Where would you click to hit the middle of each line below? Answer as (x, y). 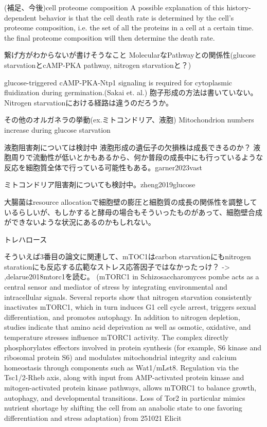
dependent (21, 17)
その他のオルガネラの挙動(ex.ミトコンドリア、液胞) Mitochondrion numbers (129, 120)
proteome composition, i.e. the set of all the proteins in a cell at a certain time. (129, 28)
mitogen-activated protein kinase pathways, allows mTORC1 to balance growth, (130, 387)
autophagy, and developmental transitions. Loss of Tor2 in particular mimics (125, 397)
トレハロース (26, 239)
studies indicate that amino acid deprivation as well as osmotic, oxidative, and (128, 327)
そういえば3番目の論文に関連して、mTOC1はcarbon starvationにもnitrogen (128, 256)
